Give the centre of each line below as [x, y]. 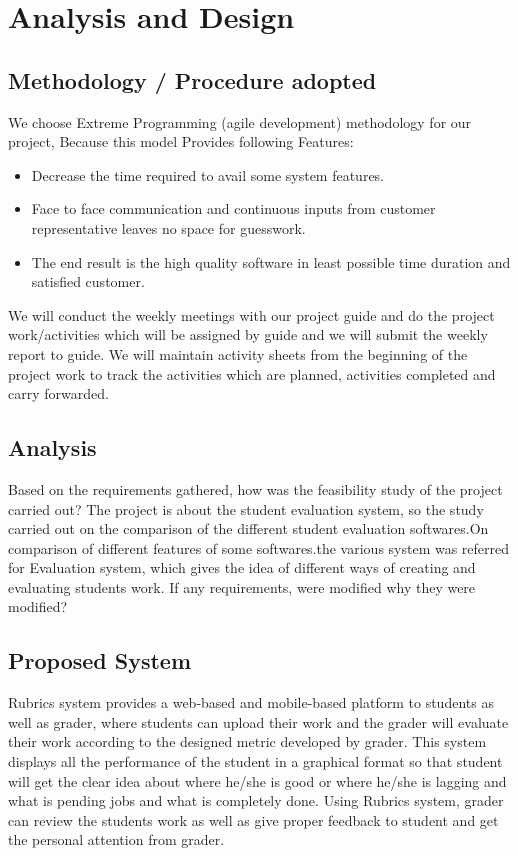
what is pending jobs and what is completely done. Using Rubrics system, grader [256, 800]
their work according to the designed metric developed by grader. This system [247, 741]
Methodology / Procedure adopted [192, 79]
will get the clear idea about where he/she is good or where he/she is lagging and [257, 780]
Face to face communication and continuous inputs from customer [233, 208]
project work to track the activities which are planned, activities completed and [252, 373]
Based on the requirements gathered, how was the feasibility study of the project [255, 488]
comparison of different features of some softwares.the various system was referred [259, 547]
